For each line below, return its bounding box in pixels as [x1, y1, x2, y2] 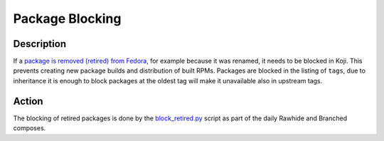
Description [13, 38, 67, 50]
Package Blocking [13, 11, 122, 26]
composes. [13, 124, 46, 132]
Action [13, 95, 43, 107]
